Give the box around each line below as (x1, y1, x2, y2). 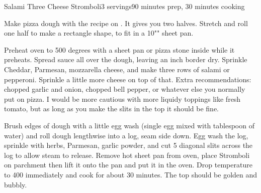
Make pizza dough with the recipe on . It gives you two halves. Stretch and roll (4, 18, 248, 28)
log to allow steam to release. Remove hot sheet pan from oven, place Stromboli (4, 149, 250, 160)
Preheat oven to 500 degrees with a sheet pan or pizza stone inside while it (4, 44, 235, 55)
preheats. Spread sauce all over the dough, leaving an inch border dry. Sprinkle (4, 54, 247, 65)
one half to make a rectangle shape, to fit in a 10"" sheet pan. (4, 28, 194, 38)
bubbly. (4, 179, 27, 189)
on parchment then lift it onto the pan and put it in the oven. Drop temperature (4, 159, 252, 170)
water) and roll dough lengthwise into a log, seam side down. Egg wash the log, (4, 130, 248, 140)
